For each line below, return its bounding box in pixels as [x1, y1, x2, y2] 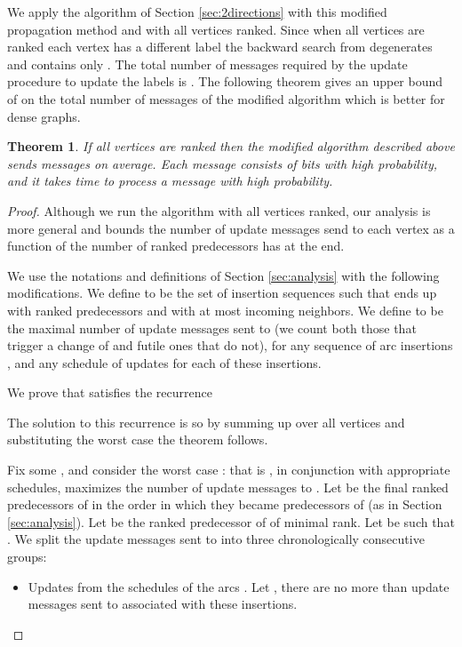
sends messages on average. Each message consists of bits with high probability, [7, 154, 437, 172]
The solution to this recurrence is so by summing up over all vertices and [7, 412, 405, 431]
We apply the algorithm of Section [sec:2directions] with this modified [7, 3, 387, 20]
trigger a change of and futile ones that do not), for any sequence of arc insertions [7, 336, 453, 355]
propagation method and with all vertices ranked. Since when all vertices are [7, 20, 425, 38]
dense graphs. [7, 107, 81, 125]
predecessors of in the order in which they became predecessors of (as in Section [7, 495, 442, 514]
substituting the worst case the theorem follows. [7, 430, 268, 449]
